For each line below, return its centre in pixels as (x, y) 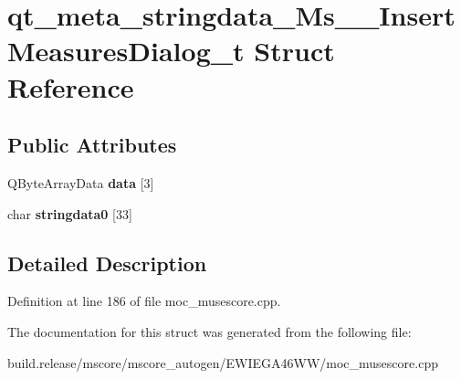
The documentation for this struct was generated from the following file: (210, 331)
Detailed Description (107, 263)
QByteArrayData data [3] (81, 182)
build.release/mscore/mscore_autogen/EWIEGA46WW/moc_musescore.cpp (223, 362)
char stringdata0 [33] (70, 213)
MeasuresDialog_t (126, 51)
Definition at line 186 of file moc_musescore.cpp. (144, 301)
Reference (71, 86)
